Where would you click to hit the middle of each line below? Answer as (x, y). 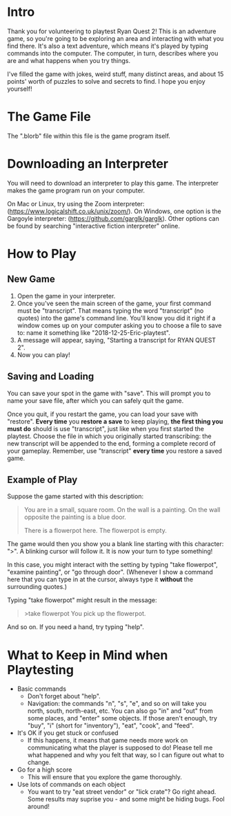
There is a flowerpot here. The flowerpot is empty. (95, 531)
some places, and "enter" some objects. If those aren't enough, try (122, 718)
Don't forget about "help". (64, 696)
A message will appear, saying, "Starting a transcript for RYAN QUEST (116, 340)
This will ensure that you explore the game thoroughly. (105, 777)
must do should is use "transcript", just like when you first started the (106, 428)
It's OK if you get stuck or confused (68, 733)
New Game (31, 279)
